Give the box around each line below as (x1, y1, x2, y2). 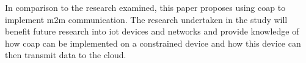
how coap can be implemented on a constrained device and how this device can (5, 36, 301, 49)
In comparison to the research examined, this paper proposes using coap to (5, 1, 286, 13)
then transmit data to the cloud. (5, 48, 126, 61)
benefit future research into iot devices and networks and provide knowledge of (5, 25, 299, 38)
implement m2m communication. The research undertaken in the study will (5, 13, 288, 25)
